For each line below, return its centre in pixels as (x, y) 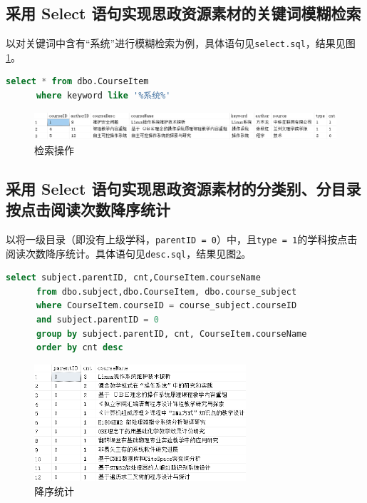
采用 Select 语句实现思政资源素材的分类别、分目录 (183, 188)
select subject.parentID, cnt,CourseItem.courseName (133, 278)
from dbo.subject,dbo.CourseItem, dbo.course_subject (166, 291)
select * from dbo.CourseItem (77, 82)
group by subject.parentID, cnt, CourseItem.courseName (171, 334)
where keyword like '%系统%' (103, 96)
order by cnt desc (79, 348)
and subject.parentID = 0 (97, 320)
